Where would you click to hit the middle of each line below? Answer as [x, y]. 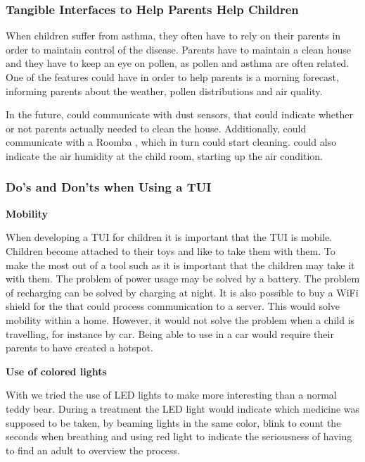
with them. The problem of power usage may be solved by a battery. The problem [183, 279]
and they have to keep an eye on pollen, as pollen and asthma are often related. [178, 63]
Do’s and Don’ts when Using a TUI [109, 187]
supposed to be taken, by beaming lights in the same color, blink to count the [173, 422]
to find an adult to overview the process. [93, 450]
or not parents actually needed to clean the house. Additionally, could [156, 128]
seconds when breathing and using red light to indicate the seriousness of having [179, 436]
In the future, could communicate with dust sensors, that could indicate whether [179, 114]
